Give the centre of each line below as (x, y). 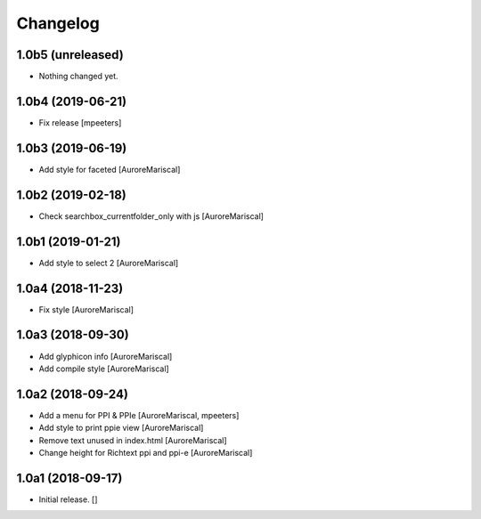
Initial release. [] (68, 499)
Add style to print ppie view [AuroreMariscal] (121, 428)
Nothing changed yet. (79, 77)
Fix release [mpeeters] (80, 122)
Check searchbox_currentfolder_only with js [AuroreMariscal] (151, 216)
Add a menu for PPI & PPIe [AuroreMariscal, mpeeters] (139, 415)
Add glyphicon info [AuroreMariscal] (106, 356)
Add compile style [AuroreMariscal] (104, 369)
